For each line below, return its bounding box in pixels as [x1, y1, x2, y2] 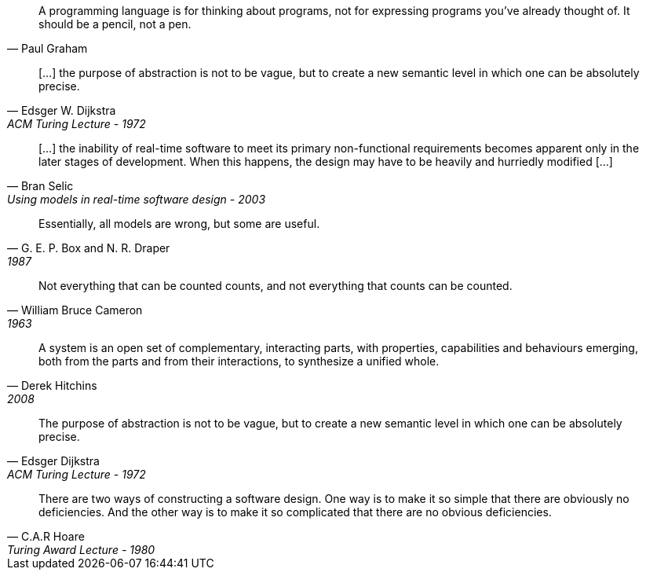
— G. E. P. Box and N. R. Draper [7, 241, 170, 255]
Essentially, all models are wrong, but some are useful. [38, 217, 320, 230]
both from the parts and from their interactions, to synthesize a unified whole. [38, 354, 440, 368]
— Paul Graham [7, 42, 88, 55]
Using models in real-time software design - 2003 [7, 193, 266, 206]
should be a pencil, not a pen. [38, 17, 192, 31]
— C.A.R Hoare [7, 530, 85, 543]
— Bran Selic [7, 179, 74, 193]
